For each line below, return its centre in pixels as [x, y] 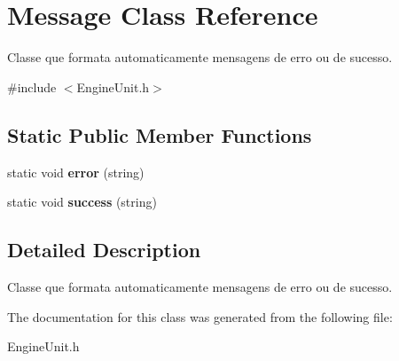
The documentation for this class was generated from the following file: [200, 316]
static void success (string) [82, 202]
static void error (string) [76, 172]
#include [32, 86]
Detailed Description [104, 250]
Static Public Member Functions [160, 134]
